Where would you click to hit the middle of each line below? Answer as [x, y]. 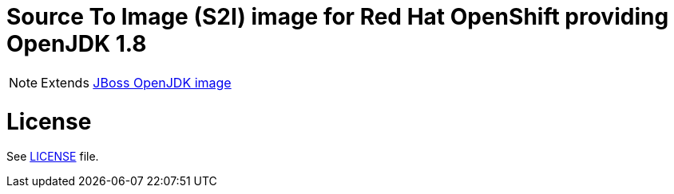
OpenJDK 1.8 [77, 44]
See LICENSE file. [53, 157]
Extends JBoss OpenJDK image [136, 82]
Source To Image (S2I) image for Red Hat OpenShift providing [338, 17]
